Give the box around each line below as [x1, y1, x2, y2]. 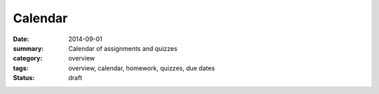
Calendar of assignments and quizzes [68, 44, 178, 52]
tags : [13, 63, 29, 72]
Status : [13, 74, 35, 82]
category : [13, 54, 43, 63]
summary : [13, 44, 44, 52]
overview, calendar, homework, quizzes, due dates [68, 63, 215, 72]
